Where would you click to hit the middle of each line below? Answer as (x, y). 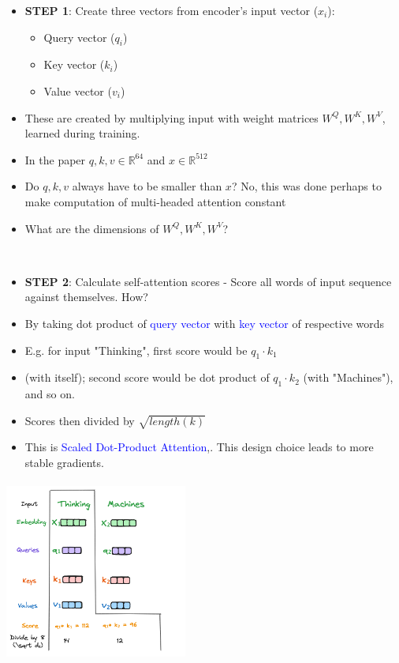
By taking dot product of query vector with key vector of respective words (205, 323)
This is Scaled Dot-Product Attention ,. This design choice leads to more (199, 447)
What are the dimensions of (92, 228)
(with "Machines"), (348, 377)
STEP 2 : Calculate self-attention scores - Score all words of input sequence (208, 281)
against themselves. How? (86, 297)
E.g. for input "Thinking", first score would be (136, 350)
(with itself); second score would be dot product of (147, 377)
